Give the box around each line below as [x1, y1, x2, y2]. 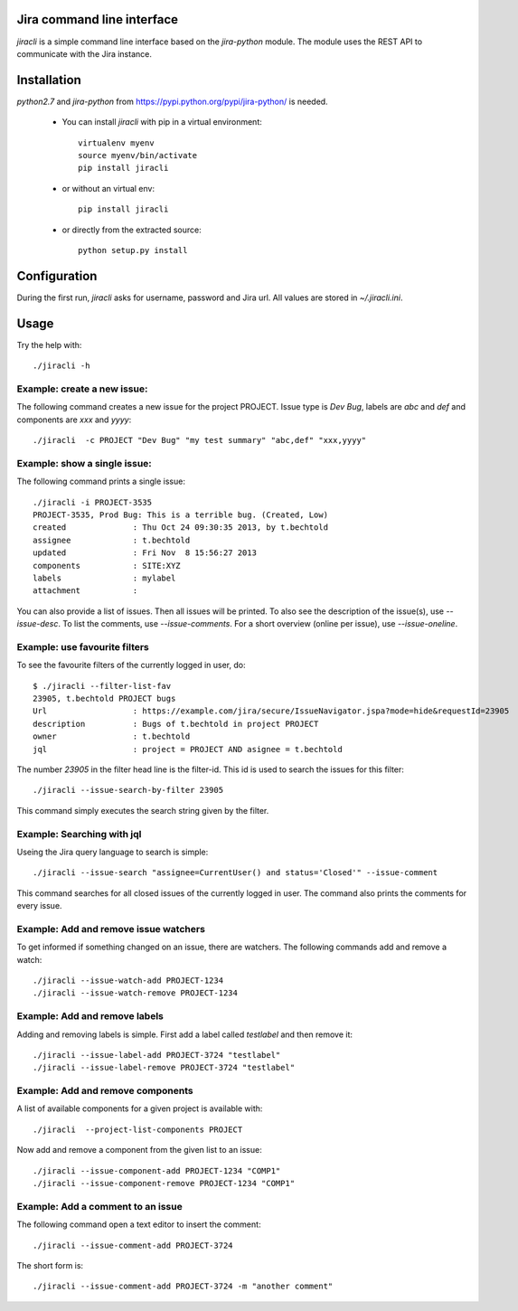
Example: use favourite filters [16, 640, 149, 653]
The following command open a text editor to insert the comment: [16, 1219, 261, 1230]
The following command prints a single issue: [16, 476, 185, 487]
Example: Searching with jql [16, 827, 142, 840]
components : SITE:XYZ [33, 561, 181, 571]
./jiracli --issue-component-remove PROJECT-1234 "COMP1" [33, 1178, 296, 1189]
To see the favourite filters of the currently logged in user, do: [16, 660, 246, 671]
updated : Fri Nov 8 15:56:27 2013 [33, 548, 258, 558]
